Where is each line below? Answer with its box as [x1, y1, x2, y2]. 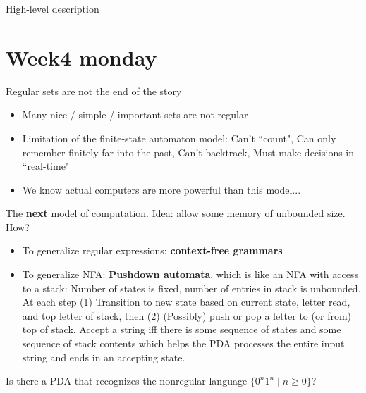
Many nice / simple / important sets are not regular [22, 107, 248, 122]
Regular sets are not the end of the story [6, 83, 182, 98]
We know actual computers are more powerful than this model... [22, 182, 301, 196]
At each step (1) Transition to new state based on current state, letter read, [22, 294, 350, 309]
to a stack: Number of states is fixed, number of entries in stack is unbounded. [22, 280, 361, 295]
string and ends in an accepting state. [22, 349, 185, 364]
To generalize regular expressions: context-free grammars [22, 243, 283, 258]
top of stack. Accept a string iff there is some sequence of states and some [22, 322, 341, 337]
